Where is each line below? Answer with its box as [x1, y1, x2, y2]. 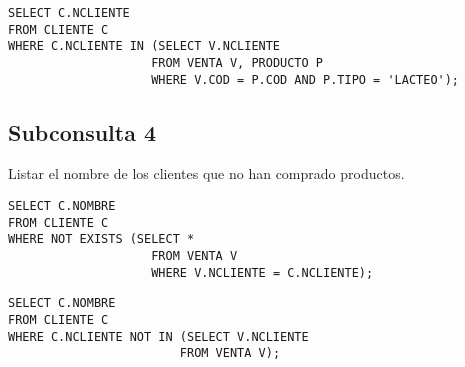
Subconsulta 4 [8, 116, 157, 147]
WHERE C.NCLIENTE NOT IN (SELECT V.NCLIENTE [8, 329, 309, 344]
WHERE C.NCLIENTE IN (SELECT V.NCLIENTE [8, 39, 281, 54]
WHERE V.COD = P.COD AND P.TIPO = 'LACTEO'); [151, 72, 460, 87]
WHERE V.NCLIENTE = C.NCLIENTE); [151, 265, 374, 280]
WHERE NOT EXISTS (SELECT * [8, 232, 195, 247]
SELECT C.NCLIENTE [8, 6, 130, 20]
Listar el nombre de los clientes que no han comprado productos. [8, 163, 405, 184]
